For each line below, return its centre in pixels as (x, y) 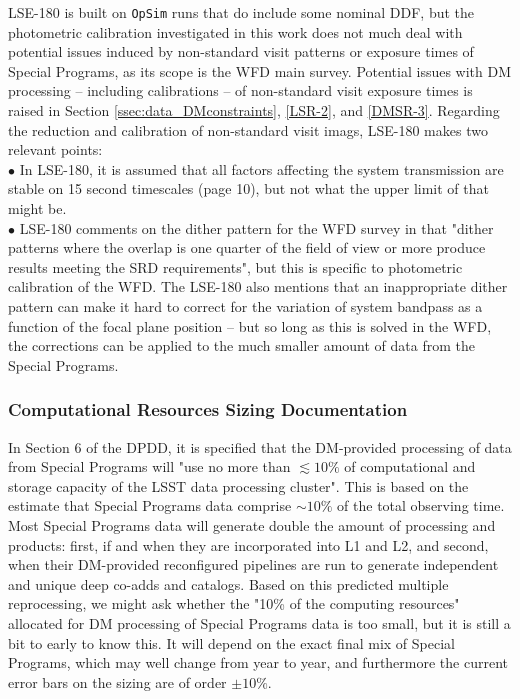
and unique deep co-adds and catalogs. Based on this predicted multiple (228, 583)
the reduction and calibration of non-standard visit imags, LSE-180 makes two (248, 129)
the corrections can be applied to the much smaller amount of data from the (241, 345)
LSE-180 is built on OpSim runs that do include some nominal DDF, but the (241, 12)
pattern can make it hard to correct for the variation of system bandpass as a (245, 305)
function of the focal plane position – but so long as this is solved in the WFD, (250, 325)
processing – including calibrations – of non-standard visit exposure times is (240, 90)
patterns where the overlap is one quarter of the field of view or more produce (247, 247)
